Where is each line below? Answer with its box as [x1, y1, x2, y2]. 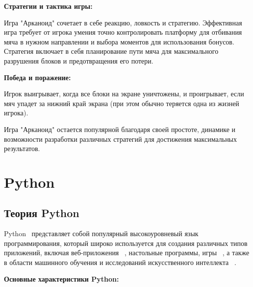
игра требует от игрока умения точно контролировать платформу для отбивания [4, 27, 242, 37]
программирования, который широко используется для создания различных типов [4, 238, 248, 248]
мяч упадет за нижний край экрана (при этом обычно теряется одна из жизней [4, 98, 239, 108]
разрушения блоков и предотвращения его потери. [4, 55, 153, 66]
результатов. [4, 143, 40, 154]
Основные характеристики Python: [4, 273, 119, 284]
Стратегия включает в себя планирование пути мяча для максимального [4, 46, 219, 56]
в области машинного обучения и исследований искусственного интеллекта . [4, 257, 236, 267]
